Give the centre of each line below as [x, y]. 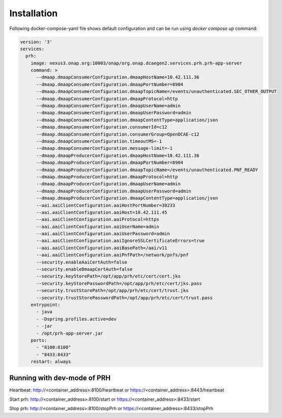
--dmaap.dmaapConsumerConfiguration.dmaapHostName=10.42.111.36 [118, 77]
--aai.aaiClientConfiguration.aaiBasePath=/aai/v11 [102, 248]
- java [44, 312]
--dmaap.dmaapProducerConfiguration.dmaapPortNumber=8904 [110, 163]
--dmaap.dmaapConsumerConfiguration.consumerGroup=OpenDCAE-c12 [118, 134]
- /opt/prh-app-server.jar [70, 333]
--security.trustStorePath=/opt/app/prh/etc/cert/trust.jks [112, 291]
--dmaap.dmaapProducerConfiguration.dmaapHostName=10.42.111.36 [118, 155]
